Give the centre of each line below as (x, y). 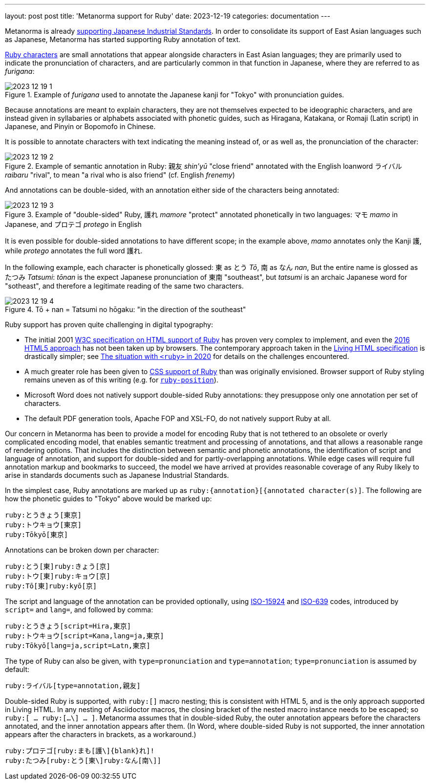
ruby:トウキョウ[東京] (43, 525)
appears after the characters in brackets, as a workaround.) (101, 734)
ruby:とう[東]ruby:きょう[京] (58, 566)
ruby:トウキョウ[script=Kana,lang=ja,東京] (85, 636)
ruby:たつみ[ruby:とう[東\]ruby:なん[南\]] (83, 761)
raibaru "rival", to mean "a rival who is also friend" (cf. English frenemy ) (120, 175)
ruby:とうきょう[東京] (43, 515)
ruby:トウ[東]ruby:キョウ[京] (58, 576)
